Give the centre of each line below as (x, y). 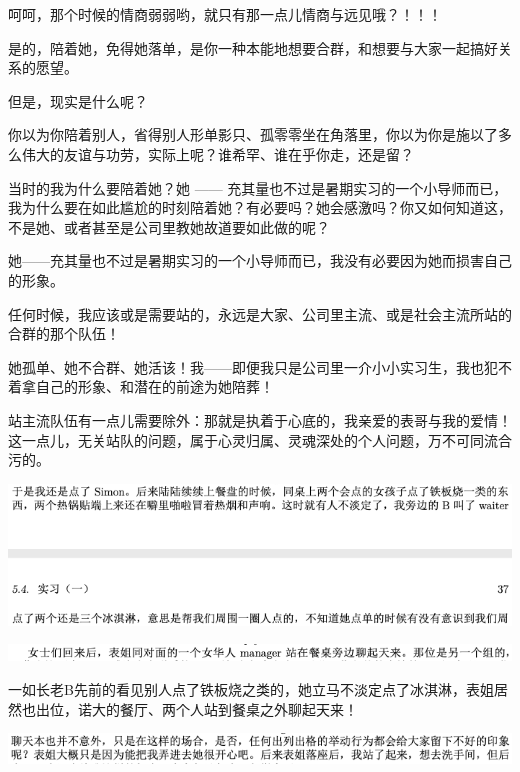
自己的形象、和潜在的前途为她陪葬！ (154, 386)
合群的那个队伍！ (64, 333)
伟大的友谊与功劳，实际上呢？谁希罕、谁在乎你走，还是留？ (217, 153)
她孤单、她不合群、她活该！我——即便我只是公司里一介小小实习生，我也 (246, 366)
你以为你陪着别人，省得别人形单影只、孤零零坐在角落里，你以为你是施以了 (253, 134)
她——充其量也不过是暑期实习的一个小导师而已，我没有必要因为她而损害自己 (260, 260)
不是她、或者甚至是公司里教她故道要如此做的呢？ (169, 226)
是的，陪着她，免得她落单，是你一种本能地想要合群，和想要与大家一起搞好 (253, 47)
